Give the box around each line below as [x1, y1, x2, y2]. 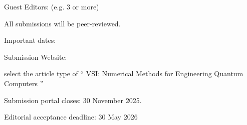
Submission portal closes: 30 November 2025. [4, 95, 142, 105]
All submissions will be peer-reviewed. [4, 18, 121, 28]
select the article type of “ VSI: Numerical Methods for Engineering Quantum [4, 68, 243, 79]
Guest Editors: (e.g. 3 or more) [4, 1, 99, 11]
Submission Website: [4, 51, 67, 62]
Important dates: [4, 35, 56, 45]
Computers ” [4, 78, 44, 88]
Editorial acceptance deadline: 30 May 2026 [4, 112, 138, 122]
